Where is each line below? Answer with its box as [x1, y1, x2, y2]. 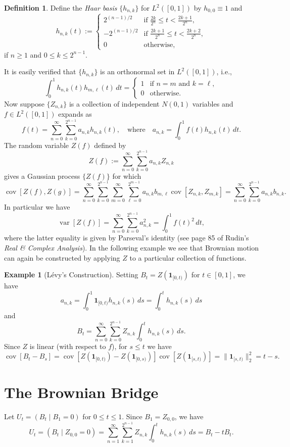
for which [112, 170, 141, 181]
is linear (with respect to [29, 341, 106, 352]
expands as [58, 109, 92, 119]
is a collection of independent [69, 98, 160, 109]
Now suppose [4, 98, 44, 109]
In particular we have [4, 202, 70, 212]
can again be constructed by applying [4, 252, 120, 263]
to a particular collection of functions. [129, 252, 247, 263]
